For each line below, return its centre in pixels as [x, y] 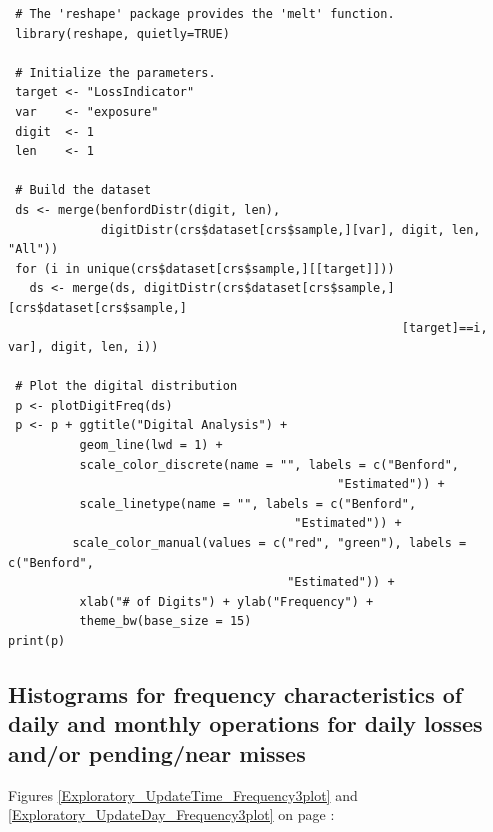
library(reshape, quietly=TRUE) [122, 33]
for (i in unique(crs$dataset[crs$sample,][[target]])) [205, 268]
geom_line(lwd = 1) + [151, 445]
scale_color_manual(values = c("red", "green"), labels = [269, 543]
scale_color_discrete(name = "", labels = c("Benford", [269, 464]
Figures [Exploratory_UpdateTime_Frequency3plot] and [183, 794]
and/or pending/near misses [157, 752]
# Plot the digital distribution [126, 386]
